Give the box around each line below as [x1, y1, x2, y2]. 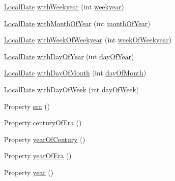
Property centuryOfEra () [4, 117, 82, 128]
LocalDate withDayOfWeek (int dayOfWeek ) [4, 84, 139, 94]
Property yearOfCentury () [4, 134, 86, 144]
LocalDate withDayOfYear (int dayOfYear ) [4, 51, 134, 61]
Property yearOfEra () [4, 150, 72, 161]
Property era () [4, 101, 50, 111]
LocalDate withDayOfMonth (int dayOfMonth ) [4, 68, 146, 78]
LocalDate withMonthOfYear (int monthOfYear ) [4, 18, 150, 28]
